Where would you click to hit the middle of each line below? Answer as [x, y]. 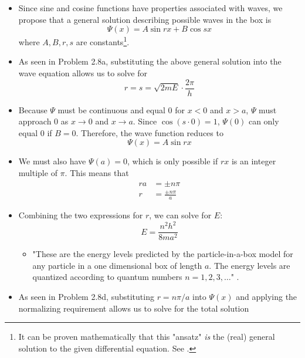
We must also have [52, 161]
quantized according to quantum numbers [107, 277]
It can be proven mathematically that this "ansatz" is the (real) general [147, 337]
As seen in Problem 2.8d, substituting [86, 296]
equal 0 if [35, 132]
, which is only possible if [173, 161]
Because [33, 109]
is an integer [254, 161]
